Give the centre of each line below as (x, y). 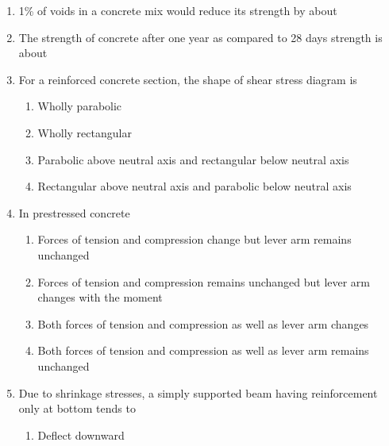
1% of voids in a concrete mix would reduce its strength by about (178, 10)
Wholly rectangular (85, 132)
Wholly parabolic (80, 106)
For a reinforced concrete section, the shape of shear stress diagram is (188, 79)
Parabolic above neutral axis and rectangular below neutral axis (193, 159)
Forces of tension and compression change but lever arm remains (194, 239)
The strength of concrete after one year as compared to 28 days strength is (200, 37)
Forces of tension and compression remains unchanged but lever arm (204, 281)
